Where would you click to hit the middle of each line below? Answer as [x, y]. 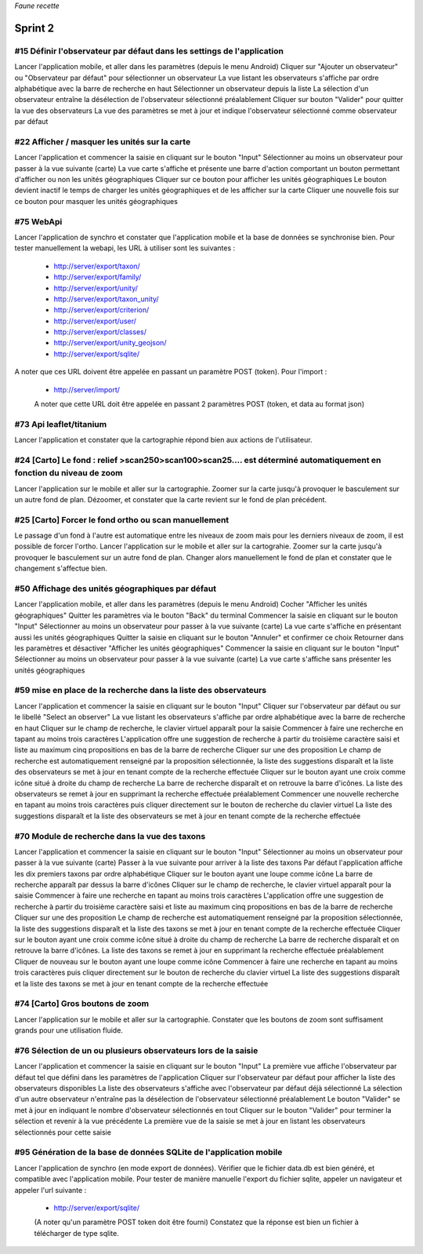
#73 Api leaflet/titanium [61, 424]
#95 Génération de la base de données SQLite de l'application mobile [148, 1152]
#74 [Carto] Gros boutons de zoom [81, 1004]
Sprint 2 [34, 28]
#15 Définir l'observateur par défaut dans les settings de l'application [149, 51]
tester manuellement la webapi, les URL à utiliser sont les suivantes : [125, 248]
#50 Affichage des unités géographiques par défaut [116, 589]
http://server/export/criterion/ [101, 310]
